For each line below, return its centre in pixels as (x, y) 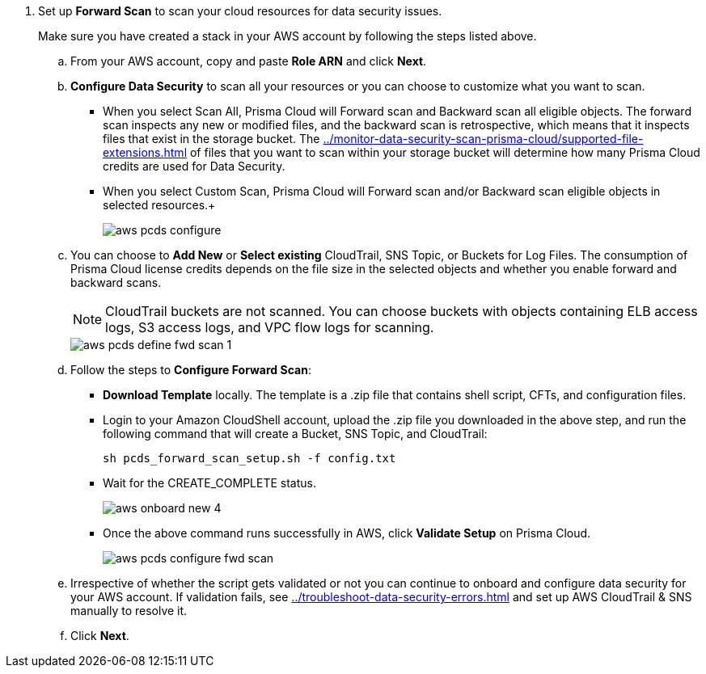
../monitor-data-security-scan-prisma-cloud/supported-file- (483, 139)
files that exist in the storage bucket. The (211, 139)
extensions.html (145, 152)
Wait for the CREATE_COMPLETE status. (210, 483)
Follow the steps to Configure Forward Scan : (191, 370)
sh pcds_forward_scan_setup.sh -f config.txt (249, 458)
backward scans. (116, 282)
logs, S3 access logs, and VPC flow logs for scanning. (270, 327)
